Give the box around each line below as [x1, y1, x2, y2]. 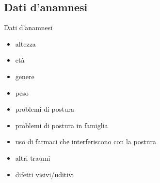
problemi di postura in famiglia [15, 120, 108, 130]
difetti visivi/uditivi [15, 169, 74, 179]
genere [15, 71, 34, 81]
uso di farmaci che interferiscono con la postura [15, 136, 156, 147]
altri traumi [15, 152, 50, 163]
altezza [15, 38, 36, 49]
